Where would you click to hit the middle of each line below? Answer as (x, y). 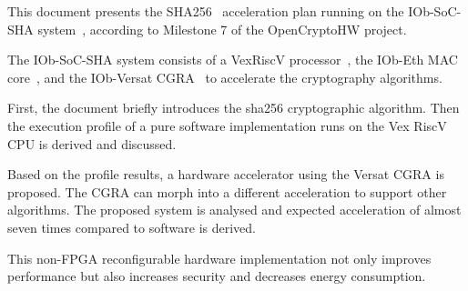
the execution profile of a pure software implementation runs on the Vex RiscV (227, 125)
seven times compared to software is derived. (132, 227)
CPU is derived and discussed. (92, 143)
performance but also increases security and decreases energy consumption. (217, 276)
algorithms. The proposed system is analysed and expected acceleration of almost (234, 210)
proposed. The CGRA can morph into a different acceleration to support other (227, 191)
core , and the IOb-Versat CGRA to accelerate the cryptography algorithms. (225, 77)
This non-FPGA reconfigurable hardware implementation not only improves (219, 258)
